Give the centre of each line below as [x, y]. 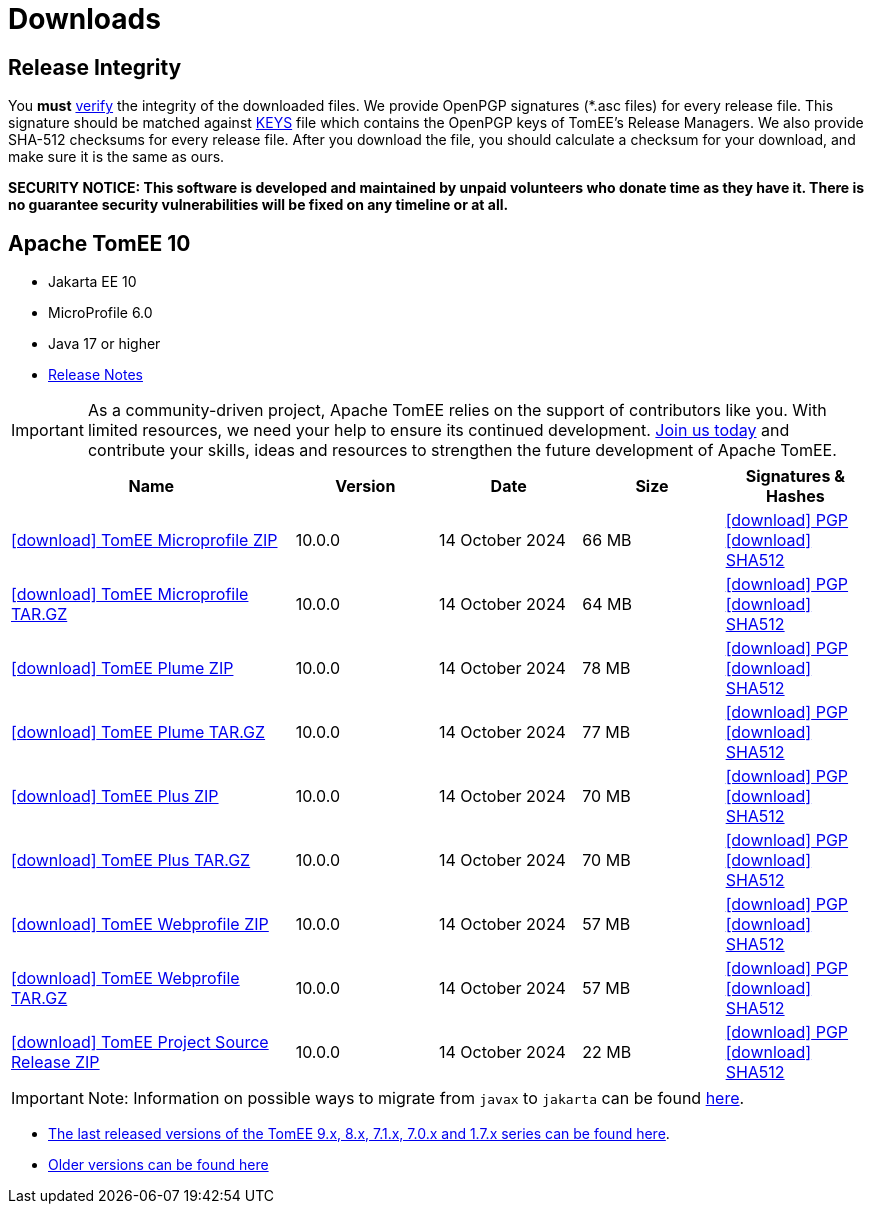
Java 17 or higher [104, 344]
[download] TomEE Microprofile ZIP [144, 540]
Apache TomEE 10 [99, 243]
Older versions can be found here [158, 1165]
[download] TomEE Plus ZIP [115, 796]
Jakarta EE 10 [92, 282]
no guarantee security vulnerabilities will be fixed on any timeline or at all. [258, 205]
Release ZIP [55, 1062]
